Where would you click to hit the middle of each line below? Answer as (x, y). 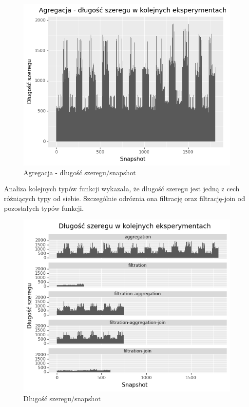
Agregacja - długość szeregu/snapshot (80, 172)
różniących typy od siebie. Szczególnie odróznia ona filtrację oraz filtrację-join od (124, 198)
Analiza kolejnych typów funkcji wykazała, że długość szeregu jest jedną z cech (122, 189)
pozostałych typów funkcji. (44, 208)
